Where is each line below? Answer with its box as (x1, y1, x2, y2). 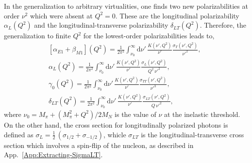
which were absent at (30, 10, 93, 20)
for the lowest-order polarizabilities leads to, (83, 31, 215, 41)
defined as (4, 129, 34, 139)
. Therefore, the (200, 20, 247, 30)
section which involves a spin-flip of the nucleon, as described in (4, 140, 194, 150)
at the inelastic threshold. (164, 109, 240, 119)
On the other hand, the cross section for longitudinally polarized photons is (4, 119, 228, 130)
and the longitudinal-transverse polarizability (34, 20, 168, 30)
